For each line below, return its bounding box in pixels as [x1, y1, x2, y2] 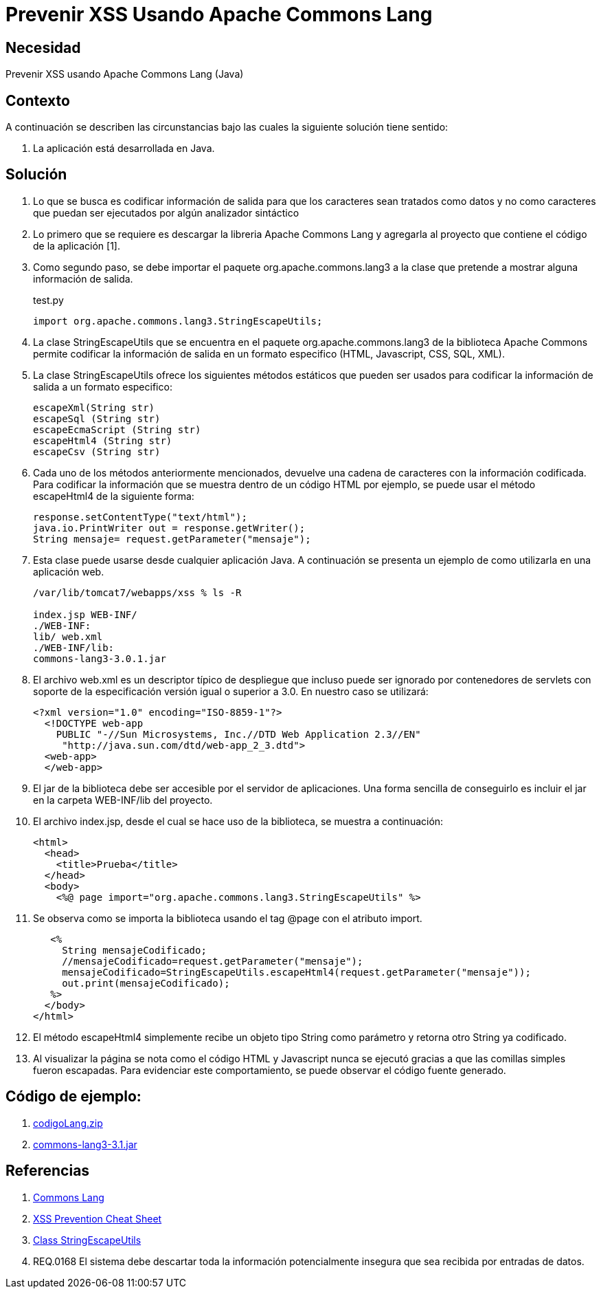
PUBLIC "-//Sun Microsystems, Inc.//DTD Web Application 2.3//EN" [56, 728, 421, 740]
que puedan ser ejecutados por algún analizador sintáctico [33, 206, 299, 219]
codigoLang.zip [33, 1117, 103, 1129]
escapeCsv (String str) [33, 446, 161, 457]
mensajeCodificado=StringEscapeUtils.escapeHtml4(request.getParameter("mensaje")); [62, 966, 531, 978]
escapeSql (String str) [33, 413, 161, 424]
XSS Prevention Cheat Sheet [33, 1212, 162, 1225]
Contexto [5, 91, 70, 109]
